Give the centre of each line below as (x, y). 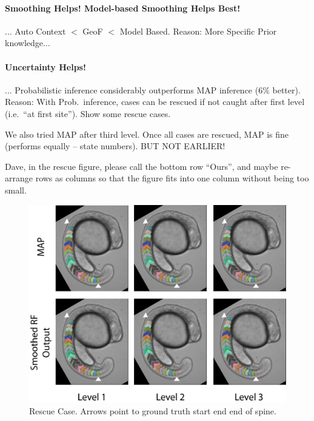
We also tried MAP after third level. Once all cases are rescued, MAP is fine (147, 134)
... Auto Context (35, 31)
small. (16, 190)
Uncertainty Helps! (45, 66)
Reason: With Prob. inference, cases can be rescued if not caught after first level (155, 102)
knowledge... (28, 43)
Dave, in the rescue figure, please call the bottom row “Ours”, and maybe (142, 166)
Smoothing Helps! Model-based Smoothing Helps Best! (123, 8)
